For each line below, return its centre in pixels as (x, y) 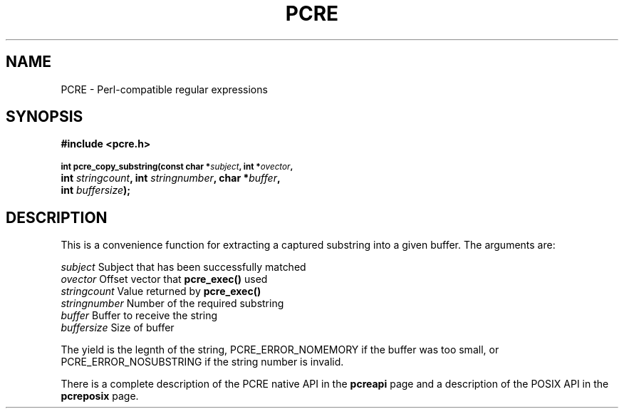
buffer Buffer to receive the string (139, 316)
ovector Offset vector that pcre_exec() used (164, 279)
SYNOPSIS (45, 117)
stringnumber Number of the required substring (172, 304)
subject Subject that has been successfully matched (183, 267)
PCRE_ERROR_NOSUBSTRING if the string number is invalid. (202, 362)
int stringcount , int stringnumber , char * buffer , (171, 178)
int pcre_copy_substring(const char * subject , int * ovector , (177, 167)
